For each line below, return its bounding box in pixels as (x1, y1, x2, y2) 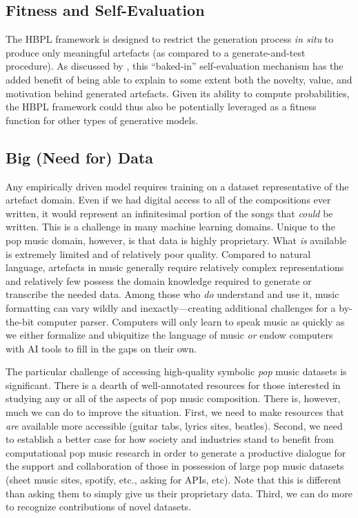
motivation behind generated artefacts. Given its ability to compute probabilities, (6, 86, 350, 100)
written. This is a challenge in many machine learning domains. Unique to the (6, 219, 335, 234)
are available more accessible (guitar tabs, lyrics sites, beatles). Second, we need (6, 418, 343, 432)
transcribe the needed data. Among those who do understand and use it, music (6, 287, 339, 301)
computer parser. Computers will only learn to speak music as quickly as (37, 314, 345, 328)
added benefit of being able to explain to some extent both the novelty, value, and (6, 72, 352, 86)
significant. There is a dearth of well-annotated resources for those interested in (6, 377, 341, 392)
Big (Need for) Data (6, 146, 154, 168)
